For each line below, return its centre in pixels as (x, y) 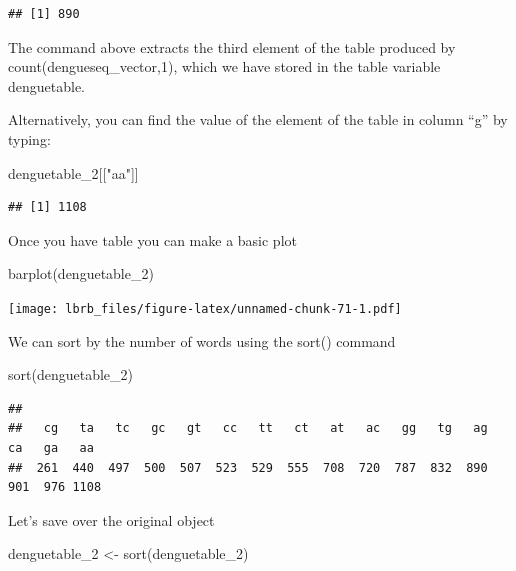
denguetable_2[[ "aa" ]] (73, 172)
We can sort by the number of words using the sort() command (202, 340)
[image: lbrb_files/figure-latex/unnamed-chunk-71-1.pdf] (205, 308)
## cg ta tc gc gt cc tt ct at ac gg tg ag (248, 428)
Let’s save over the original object (111, 519)
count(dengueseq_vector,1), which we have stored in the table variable (224, 66)
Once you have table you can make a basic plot (152, 239)
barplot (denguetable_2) (81, 273)
